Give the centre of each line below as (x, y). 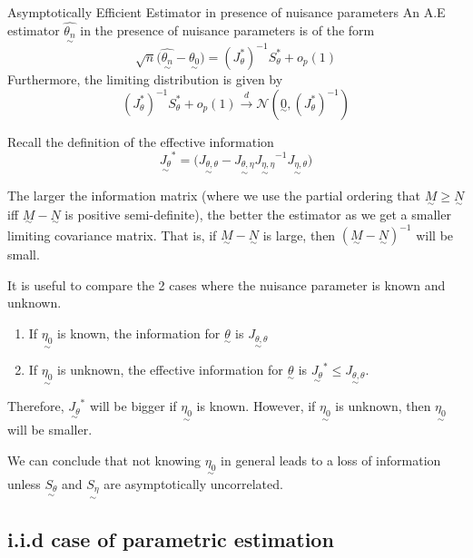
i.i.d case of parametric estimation (171, 538)
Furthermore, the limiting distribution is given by (145, 78)
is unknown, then (383, 406)
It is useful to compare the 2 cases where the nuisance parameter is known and (227, 284)
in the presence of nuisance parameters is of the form (227, 29)
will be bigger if (133, 406)
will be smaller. (50, 430)
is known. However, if (256, 406)
